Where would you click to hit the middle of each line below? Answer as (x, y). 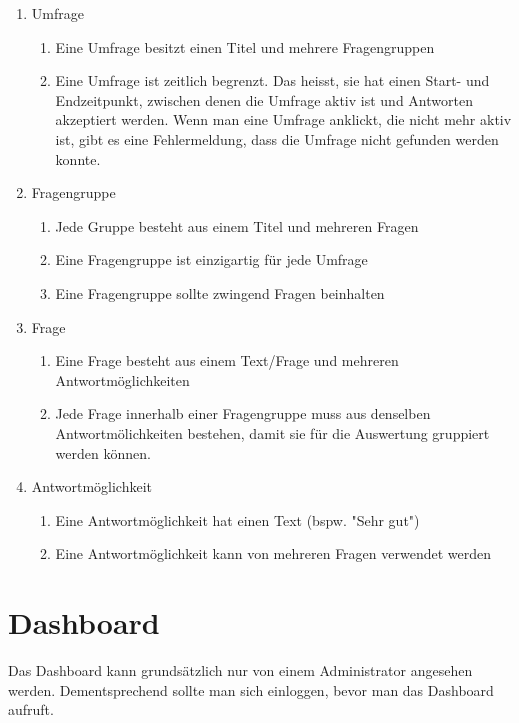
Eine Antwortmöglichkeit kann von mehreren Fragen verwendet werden (273, 553)
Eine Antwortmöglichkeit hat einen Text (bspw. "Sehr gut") (237, 519)
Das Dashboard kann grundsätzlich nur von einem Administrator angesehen (240, 670)
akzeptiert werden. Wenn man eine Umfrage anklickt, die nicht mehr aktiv (283, 119)
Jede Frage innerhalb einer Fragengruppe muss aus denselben (243, 413)
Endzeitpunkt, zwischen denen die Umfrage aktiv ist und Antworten (264, 99)
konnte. (78, 158)
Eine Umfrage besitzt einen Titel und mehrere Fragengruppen (245, 46)
